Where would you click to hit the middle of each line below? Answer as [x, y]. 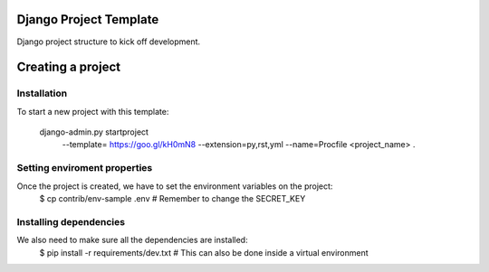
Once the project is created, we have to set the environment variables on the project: [175, 186]
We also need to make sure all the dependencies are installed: [132, 240]
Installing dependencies [71, 221]
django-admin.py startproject [94, 132]
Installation [42, 93]
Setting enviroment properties [85, 168]
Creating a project [69, 67]
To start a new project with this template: [93, 111]
